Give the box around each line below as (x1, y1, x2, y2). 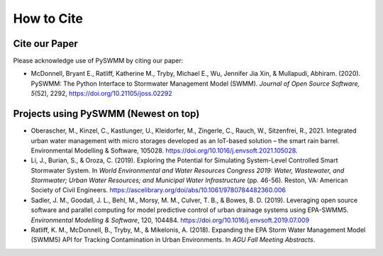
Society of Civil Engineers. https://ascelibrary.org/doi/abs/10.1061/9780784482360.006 (30, 186, 287, 194)
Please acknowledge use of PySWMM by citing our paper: (13, 57, 184, 65)
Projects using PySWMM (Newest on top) (13, 108, 200, 120)
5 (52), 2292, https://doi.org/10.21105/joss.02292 (30, 89, 173, 98)
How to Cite (13, 11, 83, 26)
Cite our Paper (13, 38, 78, 50)
